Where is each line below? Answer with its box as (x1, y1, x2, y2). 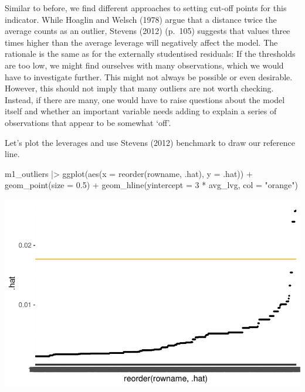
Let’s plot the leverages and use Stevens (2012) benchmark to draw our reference (5, 136, 295, 148)
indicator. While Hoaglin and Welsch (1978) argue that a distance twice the (5, 13, 277, 25)
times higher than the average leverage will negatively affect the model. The (5, 36, 278, 48)
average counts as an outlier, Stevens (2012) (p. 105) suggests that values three (5, 25, 290, 37)
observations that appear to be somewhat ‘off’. (5, 116, 171, 128)
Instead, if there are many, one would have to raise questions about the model (5, 93, 285, 105)
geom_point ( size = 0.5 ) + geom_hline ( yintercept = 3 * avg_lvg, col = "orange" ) (5, 179, 298, 191)
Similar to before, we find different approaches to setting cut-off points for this (5, 2, 287, 13)
